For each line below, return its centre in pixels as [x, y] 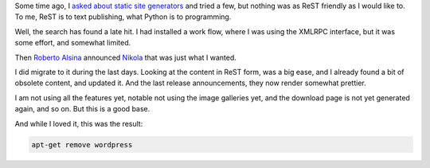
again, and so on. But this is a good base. [82, 109]
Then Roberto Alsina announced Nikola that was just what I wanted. [125, 57]
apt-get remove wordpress [82, 145]
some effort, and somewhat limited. [73, 43]
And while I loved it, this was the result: [79, 123]
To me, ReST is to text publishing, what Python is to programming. [123, 17]
